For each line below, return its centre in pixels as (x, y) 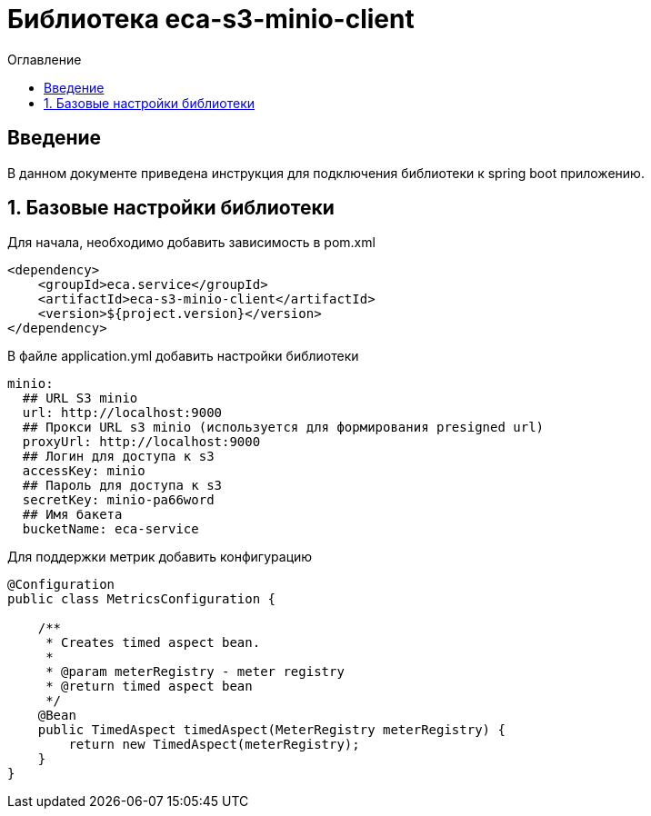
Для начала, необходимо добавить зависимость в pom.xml (191, 243)
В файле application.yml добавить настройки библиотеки (183, 356)
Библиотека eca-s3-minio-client (211, 19)
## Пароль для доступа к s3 (122, 486)
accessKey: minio (84, 471)
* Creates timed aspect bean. (153, 643)
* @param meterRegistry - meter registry (195, 672)
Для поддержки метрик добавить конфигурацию (160, 557)
